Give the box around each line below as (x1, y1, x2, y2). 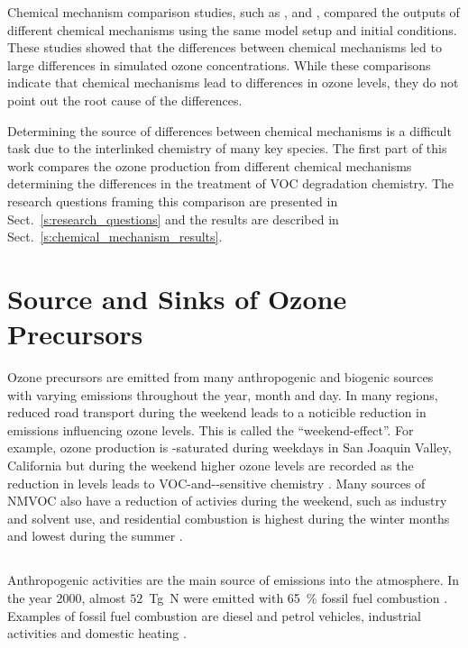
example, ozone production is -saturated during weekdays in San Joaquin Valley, (7, 438, 452, 457)
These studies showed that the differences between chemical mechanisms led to (7, 38, 442, 57)
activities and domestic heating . (7, 624, 187, 643)
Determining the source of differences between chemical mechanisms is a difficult (7, 121, 452, 140)
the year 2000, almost (7, 588, 126, 607)
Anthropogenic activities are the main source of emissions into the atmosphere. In (7, 570, 460, 589)
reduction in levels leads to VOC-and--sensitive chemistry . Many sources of (7, 473, 426, 492)
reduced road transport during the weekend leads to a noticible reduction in (7, 403, 427, 422)
